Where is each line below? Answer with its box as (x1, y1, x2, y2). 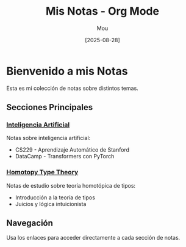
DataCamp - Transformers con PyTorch (15, 153, 115, 160)
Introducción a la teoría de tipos (15, 194, 96, 201)
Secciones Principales (6, 102, 93, 112)
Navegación (6, 218, 54, 229)
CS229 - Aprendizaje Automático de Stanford (15, 146, 130, 153)
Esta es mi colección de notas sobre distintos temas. (6, 84, 138, 92)
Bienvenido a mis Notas (6, 64, 128, 78)
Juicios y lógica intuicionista (15, 200, 87, 207)
